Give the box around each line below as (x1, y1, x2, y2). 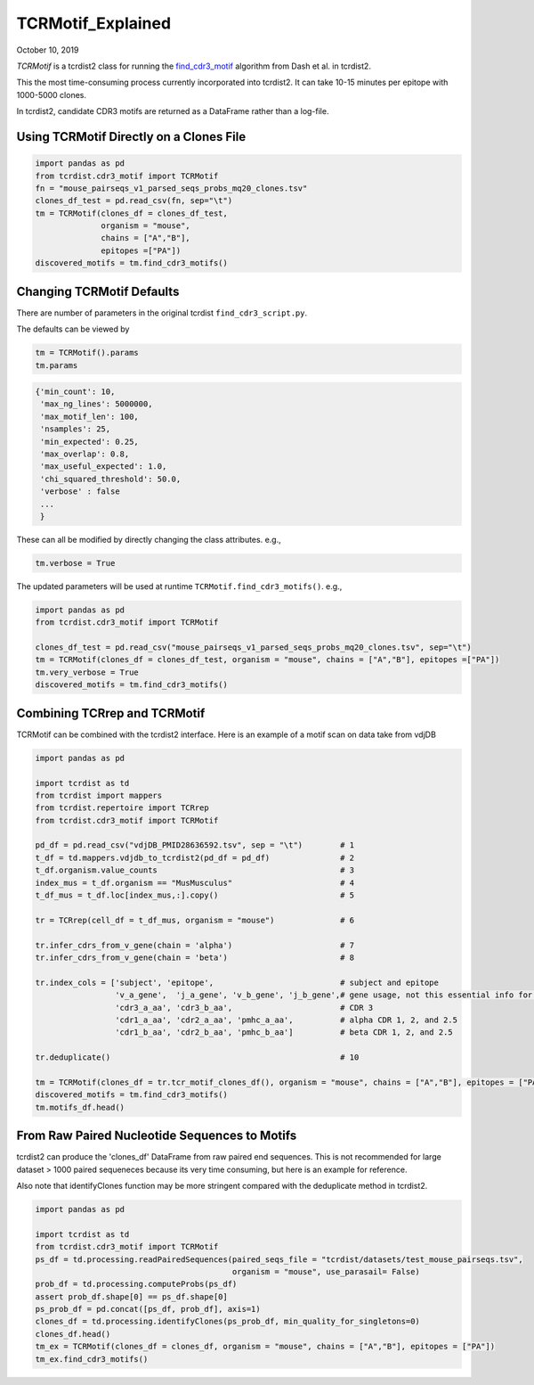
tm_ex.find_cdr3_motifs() (35, 1354, 149, 1364)
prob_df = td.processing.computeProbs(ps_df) (35, 1279, 238, 1290)
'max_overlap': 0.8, (40, 449, 130, 459)
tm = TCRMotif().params (35, 348, 140, 358)
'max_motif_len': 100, (40, 411, 140, 422)
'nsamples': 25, (40, 424, 111, 434)
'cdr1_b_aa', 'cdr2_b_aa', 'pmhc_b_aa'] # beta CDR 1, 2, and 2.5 (114, 1028, 453, 1037)
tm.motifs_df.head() (35, 1102, 125, 1112)
